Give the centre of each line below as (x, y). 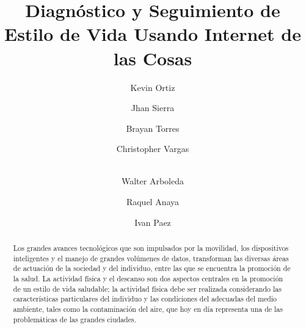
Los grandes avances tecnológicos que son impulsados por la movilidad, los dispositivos (151, 248)
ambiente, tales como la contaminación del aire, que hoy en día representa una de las (148, 309)
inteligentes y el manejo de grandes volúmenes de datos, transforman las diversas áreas (151, 258)
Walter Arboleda (153, 181)
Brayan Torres (153, 128)
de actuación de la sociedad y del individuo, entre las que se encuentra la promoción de (152, 268)
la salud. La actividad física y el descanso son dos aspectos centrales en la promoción (148, 279)
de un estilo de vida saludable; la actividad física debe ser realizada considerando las (147, 288)
